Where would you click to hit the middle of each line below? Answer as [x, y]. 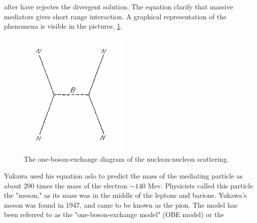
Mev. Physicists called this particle [200, 185]
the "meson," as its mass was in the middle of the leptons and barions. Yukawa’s [126, 195]
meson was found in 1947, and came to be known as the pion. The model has [121, 204]
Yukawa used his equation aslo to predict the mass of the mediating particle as [124, 175]
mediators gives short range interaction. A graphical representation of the [115, 16]
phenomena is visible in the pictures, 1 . [63, 26]
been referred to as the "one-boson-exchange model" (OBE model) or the [114, 214]
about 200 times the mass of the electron [66, 185]
